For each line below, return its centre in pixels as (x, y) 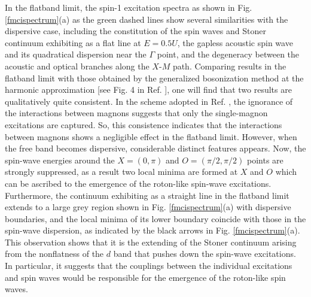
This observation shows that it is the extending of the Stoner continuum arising (151, 242)
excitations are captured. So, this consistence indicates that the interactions (144, 124)
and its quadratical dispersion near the (76, 54)
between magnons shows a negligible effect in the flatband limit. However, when (151, 136)
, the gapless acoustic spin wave (235, 42)
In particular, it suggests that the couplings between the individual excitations (149, 266)
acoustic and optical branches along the (77, 66)
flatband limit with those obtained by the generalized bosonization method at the (154, 78)
